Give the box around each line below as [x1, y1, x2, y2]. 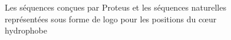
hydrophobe [5, 24, 48, 36]
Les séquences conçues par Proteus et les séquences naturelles [5, 1, 226, 13]
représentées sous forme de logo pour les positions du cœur [5, 12, 217, 25]
